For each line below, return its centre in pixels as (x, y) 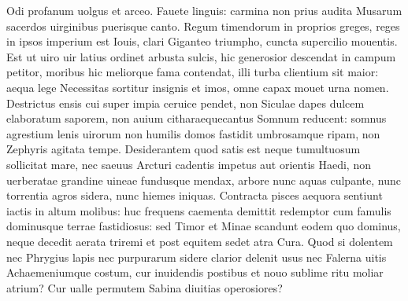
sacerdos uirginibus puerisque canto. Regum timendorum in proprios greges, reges (203, 26)
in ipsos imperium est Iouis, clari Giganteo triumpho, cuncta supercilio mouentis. (202, 41)
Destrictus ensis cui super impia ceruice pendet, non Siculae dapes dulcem (185, 103)
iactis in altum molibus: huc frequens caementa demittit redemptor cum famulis (199, 210)
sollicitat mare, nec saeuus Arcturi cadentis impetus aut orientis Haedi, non (189, 164)
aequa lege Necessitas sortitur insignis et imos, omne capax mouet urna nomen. (198, 87)
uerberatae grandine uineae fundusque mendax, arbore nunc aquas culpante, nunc (204, 180)
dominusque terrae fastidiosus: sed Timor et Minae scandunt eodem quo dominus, (204, 226)
